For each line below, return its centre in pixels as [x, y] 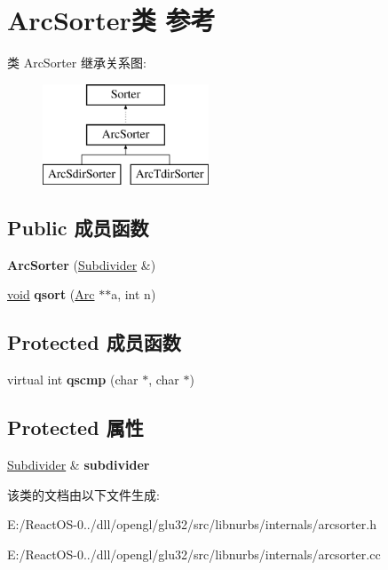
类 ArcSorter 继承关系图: [77, 63]
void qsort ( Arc [51, 294]
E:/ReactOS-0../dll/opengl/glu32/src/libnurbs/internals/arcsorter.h [192, 524]
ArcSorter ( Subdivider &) [82, 264]
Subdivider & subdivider [79, 465]
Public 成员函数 [78, 228]
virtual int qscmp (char [73, 380]
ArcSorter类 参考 [111, 20]
